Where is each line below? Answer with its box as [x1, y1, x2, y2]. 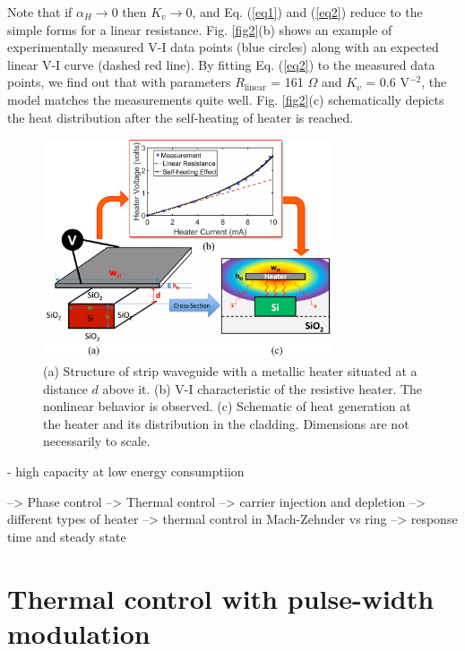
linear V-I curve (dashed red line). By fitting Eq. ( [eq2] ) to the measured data [7, 55, 435, 73]
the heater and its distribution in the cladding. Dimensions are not [43, 414, 409, 433]
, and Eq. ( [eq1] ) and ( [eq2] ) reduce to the [192, 3, 423, 21]
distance [43, 379, 88, 398]
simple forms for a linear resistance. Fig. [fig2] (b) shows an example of [7, 20, 392, 39]
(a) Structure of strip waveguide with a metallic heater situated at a [43, 362, 418, 381]
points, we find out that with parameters [7, 73, 231, 91]
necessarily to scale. [43, 432, 151, 450]
